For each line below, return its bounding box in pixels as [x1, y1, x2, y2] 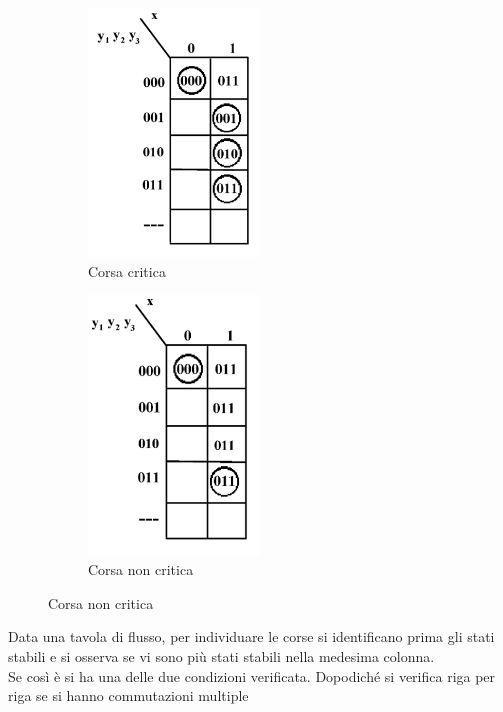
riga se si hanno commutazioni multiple [8, 685, 249, 706]
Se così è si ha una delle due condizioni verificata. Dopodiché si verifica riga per [8, 665, 496, 686]
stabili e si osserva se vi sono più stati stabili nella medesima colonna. [8, 646, 435, 667]
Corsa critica [88, 260, 166, 281]
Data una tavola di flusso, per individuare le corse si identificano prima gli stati [8, 626, 495, 647]
